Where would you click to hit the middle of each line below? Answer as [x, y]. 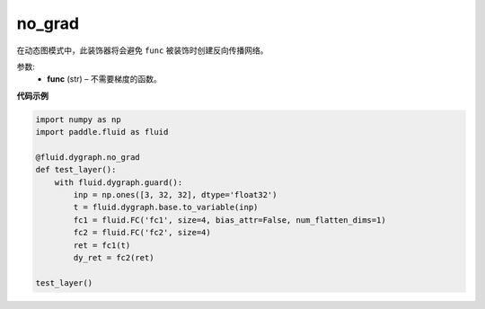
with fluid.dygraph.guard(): [119, 182]
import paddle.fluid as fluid [102, 132]
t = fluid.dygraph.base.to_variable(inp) [166, 207]
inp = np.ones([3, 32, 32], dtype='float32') [175, 195]
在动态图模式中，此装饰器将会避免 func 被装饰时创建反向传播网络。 [142, 50]
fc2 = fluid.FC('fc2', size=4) [142, 233]
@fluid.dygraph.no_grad [88, 157]
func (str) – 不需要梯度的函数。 [104, 79]
